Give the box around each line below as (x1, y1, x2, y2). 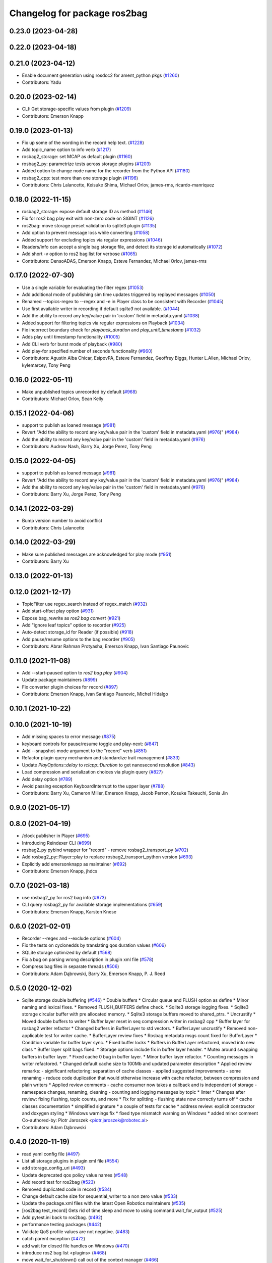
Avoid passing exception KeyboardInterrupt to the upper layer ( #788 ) (22, 783, 165, 789)
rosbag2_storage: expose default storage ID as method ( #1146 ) (22, 208, 153, 214)
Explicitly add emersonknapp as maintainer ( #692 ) (22, 861, 127, 867)
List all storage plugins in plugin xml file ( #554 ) (22, 1157, 119, 1164)
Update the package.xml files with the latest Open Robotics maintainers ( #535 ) (22, 1200, 186, 1206)
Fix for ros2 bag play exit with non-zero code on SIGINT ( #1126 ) (22, 215, 154, 222)
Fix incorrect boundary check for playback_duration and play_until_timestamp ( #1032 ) (22, 326, 201, 333)
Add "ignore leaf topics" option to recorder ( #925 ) (22, 622, 126, 628)
